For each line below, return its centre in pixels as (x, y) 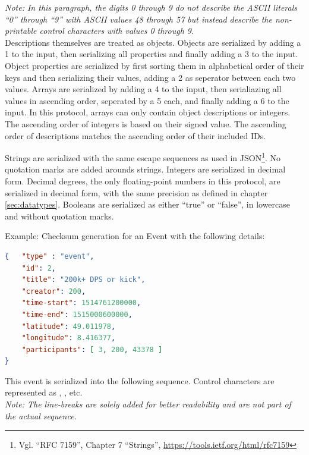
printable (21, 31)
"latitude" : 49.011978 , (69, 326)
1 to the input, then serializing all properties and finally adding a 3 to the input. (152, 54)
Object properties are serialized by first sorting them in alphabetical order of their (154, 65)
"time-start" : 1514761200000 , (81, 303)
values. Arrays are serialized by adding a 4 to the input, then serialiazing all (143, 89)
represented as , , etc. (44, 392)
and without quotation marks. (59, 216)
